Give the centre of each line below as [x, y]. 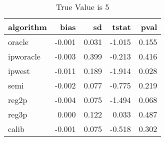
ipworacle [24, 56]
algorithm [27, 27]
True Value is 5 [82, 7]
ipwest [19, 71]
